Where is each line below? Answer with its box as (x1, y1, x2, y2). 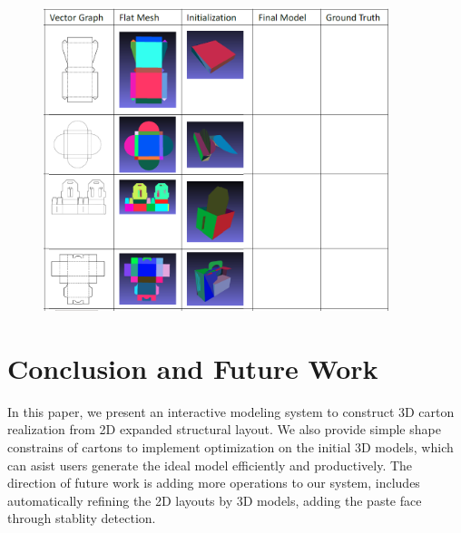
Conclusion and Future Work (7, 349, 378, 386)
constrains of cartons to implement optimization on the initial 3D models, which (7, 438, 454, 457)
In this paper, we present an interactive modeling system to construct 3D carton (7, 402, 455, 421)
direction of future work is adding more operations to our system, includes (7, 473, 420, 492)
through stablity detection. (7, 509, 156, 528)
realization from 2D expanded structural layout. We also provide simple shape (7, 420, 441, 439)
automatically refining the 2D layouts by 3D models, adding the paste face (7, 490, 422, 509)
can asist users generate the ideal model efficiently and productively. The (7, 455, 413, 474)
